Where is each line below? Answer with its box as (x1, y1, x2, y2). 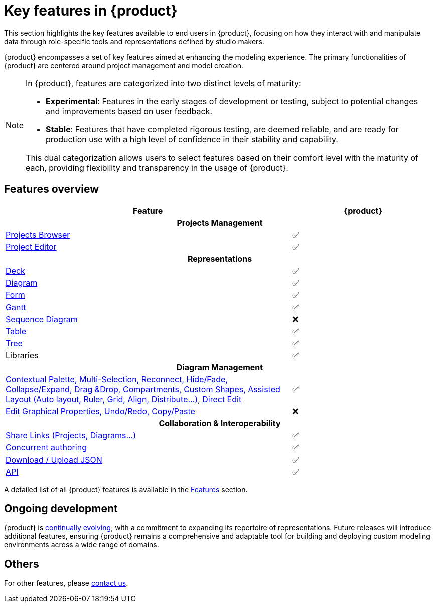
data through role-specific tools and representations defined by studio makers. (4, 37, 264, 46)
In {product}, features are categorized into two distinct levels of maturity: (26, 78, 301, 88)
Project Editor (6, 241, 57, 252)
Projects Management (177, 217, 263, 228)
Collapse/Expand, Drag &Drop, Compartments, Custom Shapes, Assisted (6, 384, 280, 394)
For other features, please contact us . (4, 579, 128, 588)
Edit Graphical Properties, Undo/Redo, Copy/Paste (6, 406, 195, 416)
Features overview (4, 183, 99, 196)
